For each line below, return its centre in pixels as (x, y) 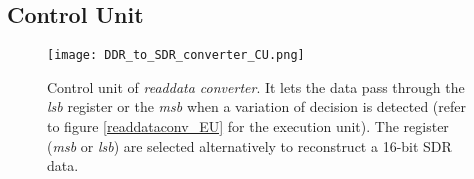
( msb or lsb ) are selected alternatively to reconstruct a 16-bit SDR (249, 145)
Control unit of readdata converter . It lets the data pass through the (256, 86)
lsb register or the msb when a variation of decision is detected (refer (256, 106)
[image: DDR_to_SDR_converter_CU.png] (176, 55)
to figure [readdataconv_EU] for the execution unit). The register (248, 126)
